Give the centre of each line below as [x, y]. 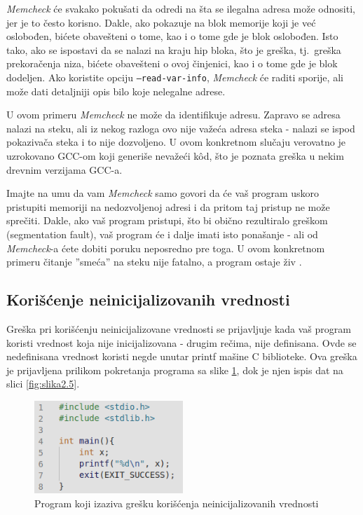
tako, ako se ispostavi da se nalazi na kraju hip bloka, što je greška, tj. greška [174, 49]
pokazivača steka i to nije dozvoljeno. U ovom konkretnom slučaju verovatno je [176, 142]
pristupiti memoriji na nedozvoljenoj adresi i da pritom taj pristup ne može [168, 206]
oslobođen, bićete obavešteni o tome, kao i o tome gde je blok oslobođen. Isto [172, 36]
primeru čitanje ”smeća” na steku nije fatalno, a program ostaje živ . [154, 262]
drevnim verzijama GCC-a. [64, 169]
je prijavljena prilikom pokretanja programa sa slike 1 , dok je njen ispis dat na [175, 370]
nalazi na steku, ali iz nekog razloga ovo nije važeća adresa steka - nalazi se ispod [181, 128]
